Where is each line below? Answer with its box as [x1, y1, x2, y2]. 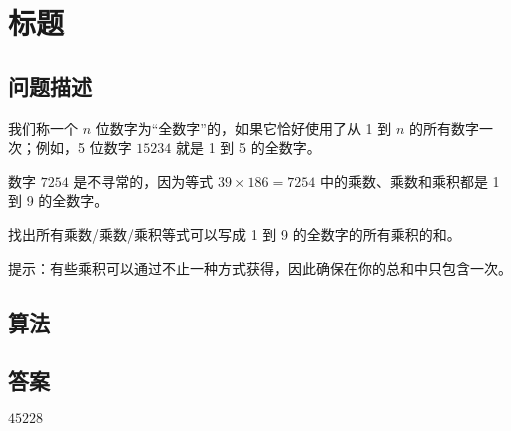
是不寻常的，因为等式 [73, 170, 214, 191]
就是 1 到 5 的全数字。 [175, 137, 321, 158]
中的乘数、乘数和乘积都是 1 [319, 170, 500, 191]
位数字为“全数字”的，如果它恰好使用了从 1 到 [95, 117, 392, 138]
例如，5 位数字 [35, 137, 132, 158]
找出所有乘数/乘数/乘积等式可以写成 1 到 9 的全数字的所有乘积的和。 [8, 223, 461, 244]
